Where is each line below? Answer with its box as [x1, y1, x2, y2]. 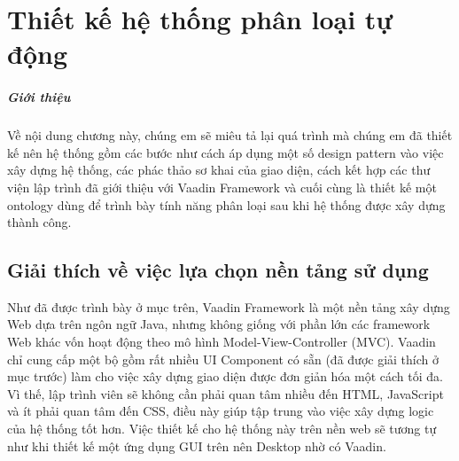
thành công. [7, 213, 72, 231]
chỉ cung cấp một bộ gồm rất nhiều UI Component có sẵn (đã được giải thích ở [7, 349, 439, 368]
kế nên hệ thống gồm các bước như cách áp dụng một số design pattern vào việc [7, 143, 444, 161]
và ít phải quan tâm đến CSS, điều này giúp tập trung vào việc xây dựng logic [7, 402, 434, 420]
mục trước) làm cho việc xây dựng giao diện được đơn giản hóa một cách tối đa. [7, 367, 443, 386]
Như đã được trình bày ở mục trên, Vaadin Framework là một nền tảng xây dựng [7, 297, 450, 316]
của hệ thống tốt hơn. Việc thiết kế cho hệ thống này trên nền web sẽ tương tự [7, 419, 437, 438]
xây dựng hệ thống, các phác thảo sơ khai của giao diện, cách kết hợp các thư [7, 160, 431, 179]
